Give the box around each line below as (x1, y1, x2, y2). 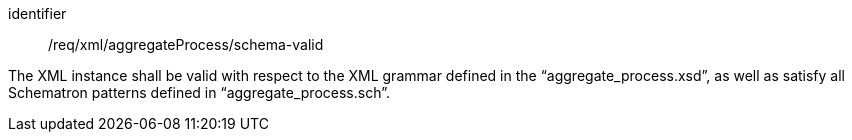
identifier (8, 5, 67, 22)
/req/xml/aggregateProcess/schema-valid (48, 36, 324, 53)
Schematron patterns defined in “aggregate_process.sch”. (8, 84, 390, 101)
